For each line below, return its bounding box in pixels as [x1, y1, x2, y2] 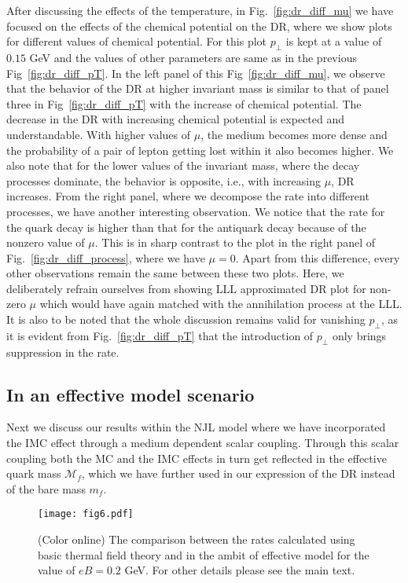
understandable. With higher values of [6, 126, 190, 142]
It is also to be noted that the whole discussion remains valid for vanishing [6, 311, 366, 328]
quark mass [6, 465, 61, 482]
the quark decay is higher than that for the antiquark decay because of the [6, 218, 366, 235]
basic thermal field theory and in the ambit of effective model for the [38, 546, 369, 563]
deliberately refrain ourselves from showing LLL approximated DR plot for [6, 280, 366, 296]
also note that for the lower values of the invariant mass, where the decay [6, 157, 360, 174]
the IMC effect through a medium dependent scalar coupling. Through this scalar [6, 434, 399, 451]
